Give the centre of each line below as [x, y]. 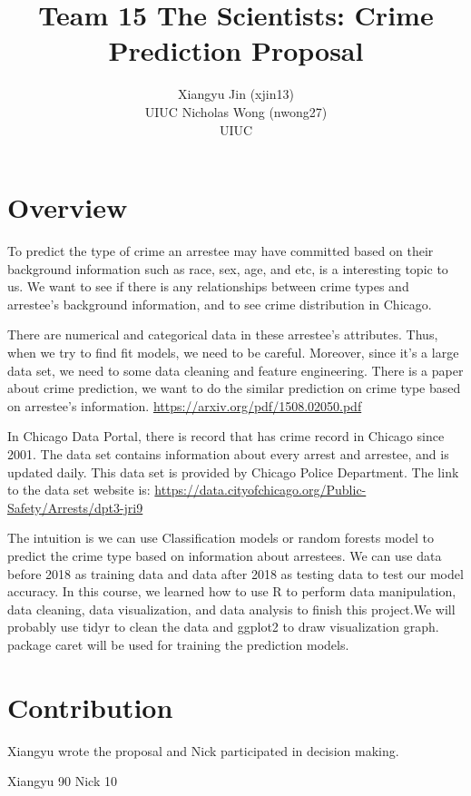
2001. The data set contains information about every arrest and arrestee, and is [228, 453]
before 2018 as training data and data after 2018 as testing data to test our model [235, 573]
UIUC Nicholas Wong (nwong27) [236, 111]
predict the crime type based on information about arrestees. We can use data [225, 555]
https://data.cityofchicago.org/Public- [260, 490]
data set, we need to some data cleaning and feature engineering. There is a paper [235, 370]
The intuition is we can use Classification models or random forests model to [221, 538]
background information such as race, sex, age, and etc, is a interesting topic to [228, 268]
